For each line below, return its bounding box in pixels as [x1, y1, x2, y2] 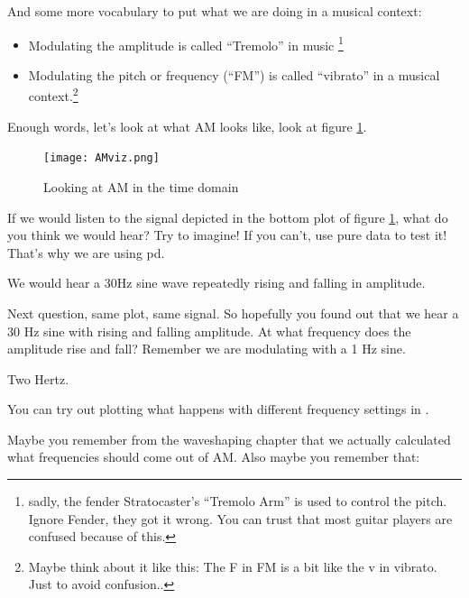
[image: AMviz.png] [43, 152, 160, 165]
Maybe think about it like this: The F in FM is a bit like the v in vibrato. [28, 557, 437, 575]
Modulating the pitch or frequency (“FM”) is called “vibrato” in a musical [28, 65, 440, 84]
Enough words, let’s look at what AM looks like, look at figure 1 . [7, 116, 367, 135]
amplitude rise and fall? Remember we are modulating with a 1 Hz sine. [7, 339, 406, 358]
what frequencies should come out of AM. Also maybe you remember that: [7, 447, 420, 466]
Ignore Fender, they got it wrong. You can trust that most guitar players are [28, 509, 453, 528]
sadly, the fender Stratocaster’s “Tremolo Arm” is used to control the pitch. [28, 492, 447, 511]
